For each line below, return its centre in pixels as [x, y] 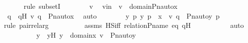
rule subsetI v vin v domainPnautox [100, 6]
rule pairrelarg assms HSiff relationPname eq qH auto [124, 25]
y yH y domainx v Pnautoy [86, 34]
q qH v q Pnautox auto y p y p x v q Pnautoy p [113, 15]
